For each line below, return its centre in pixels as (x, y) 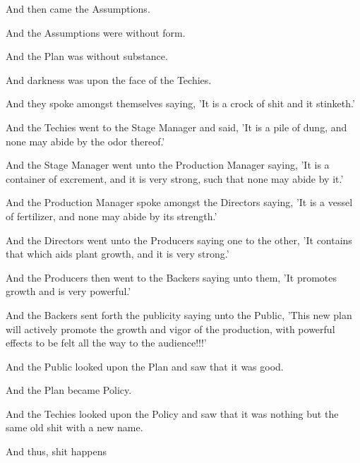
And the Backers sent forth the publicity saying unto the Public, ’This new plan (179, 314)
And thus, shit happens (56, 451)
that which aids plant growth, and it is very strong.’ (118, 254)
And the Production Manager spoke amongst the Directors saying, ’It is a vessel (179, 202)
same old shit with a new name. (74, 427)
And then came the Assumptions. (78, 8)
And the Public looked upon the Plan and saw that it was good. (145, 366)
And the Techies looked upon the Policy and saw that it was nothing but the (172, 413)
